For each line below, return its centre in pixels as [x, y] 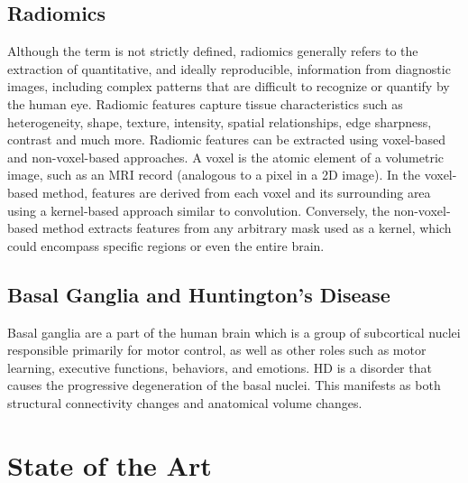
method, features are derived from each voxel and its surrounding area [236, 192]
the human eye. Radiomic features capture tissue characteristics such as [205, 103]
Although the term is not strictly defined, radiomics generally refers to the [213, 51]
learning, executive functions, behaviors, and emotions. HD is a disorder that [220, 367]
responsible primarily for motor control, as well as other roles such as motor [217, 350]
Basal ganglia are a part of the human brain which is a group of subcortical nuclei [234, 332]
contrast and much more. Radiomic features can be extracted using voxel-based [226, 139]
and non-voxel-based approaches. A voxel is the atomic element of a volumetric [226, 157]
